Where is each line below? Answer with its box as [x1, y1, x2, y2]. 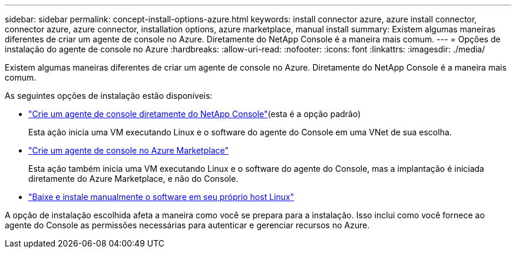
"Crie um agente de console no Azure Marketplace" [28, 145, 229, 155]
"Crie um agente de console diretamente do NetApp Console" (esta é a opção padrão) [28, 109, 361, 119]
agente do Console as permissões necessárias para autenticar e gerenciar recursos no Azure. [5, 220, 370, 230]
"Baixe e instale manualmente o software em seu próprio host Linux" [28, 192, 295, 202]
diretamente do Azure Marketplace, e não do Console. [28, 174, 239, 184]
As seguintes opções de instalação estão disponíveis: [5, 91, 213, 101]
